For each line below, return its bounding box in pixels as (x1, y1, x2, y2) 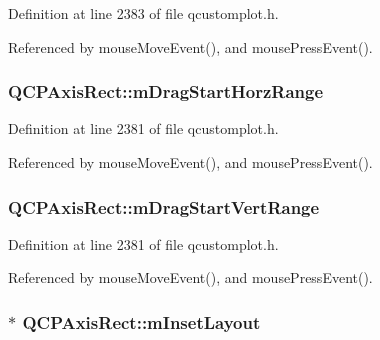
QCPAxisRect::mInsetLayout (22, 309, 261, 334)
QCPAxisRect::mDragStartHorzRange (8, 79, 324, 104)
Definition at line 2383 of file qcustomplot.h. (8, 3, 279, 23)
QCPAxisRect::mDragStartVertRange (8, 194, 320, 219)
